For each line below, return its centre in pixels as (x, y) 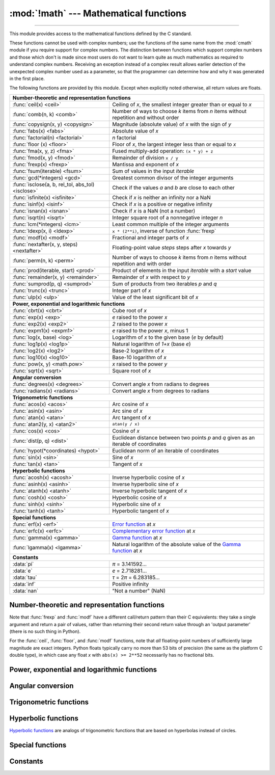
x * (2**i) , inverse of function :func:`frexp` (164, 231)
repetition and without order (146, 117)
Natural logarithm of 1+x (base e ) (152, 344)
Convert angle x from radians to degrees (161, 384)
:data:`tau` (25, 577)
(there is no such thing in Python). (45, 631)
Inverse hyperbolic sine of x (146, 484)
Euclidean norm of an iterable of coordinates (166, 450)
